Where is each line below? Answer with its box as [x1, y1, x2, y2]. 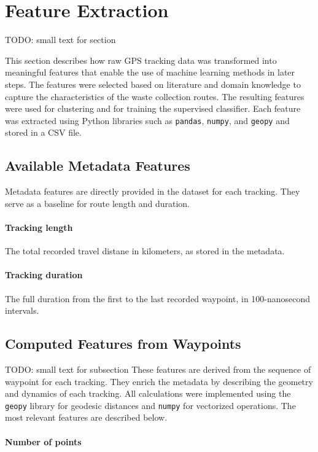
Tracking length [5, 220, 73, 233]
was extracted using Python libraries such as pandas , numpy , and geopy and [5, 114, 290, 127]
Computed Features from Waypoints [5, 334, 241, 353]
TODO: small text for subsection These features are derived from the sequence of [5, 362, 311, 375]
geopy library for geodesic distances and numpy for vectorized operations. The [5, 399, 296, 411]
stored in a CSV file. [5, 126, 82, 139]
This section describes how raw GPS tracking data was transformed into [5, 53, 277, 66]
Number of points [5, 435, 82, 448]
